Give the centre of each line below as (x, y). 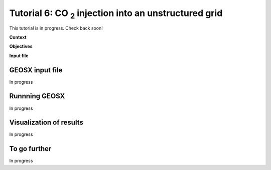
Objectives (21, 46)
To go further (30, 149)
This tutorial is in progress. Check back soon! (56, 28)
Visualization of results (46, 123)
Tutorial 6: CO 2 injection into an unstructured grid (116, 14)
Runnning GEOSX (37, 96)
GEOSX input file (36, 70)
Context (18, 37)
